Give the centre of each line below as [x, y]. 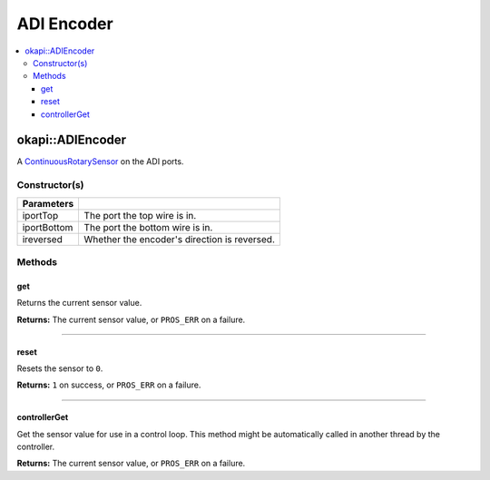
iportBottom [48, 227]
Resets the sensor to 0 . [60, 368]
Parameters [48, 203]
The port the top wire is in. [140, 215]
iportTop [40, 215]
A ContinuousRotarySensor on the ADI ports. [100, 162]
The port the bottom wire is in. [148, 227]
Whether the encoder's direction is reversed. [180, 239]
